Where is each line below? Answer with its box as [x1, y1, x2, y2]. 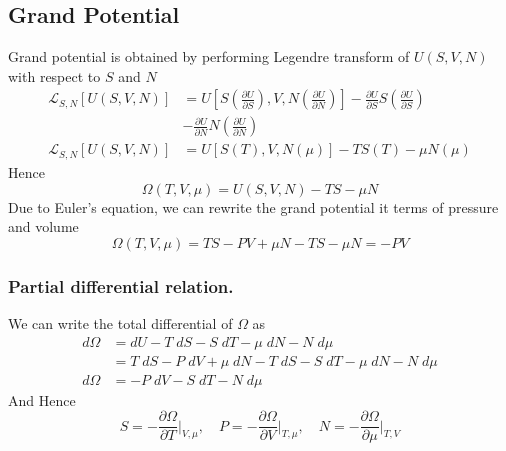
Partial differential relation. [8, 273, 234, 298]
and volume [8, 216, 79, 237]
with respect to [8, 65, 101, 86]
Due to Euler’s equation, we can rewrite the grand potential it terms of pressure [8, 196, 499, 217]
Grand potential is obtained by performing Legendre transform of [8, 46, 410, 67]
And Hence [8, 389, 76, 410]
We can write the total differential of [8, 312, 233, 333]
